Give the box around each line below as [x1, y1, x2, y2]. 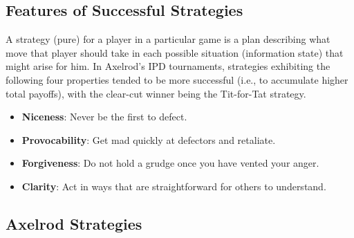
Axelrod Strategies [6, 212, 142, 234]
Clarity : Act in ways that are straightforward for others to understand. [21, 178, 326, 193]
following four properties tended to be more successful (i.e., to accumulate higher [6, 72, 348, 86]
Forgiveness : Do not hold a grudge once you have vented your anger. [21, 156, 319, 170]
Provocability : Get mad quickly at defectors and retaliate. [21, 132, 276, 147]
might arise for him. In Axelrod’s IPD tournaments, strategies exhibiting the [6, 59, 330, 73]
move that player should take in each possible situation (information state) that [6, 45, 344, 59]
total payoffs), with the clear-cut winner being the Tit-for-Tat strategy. [6, 86, 306, 100]
